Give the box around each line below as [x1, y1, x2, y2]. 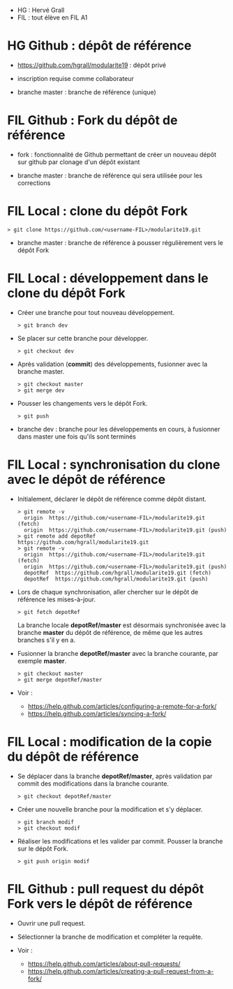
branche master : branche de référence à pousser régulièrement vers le [17, 238, 223, 247]
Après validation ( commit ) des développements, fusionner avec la [17, 360, 208, 368]
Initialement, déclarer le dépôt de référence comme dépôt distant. [17, 494, 207, 503]
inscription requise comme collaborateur [17, 74, 135, 82]
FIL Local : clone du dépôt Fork [7, 203, 188, 219]
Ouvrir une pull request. [17, 918, 86, 928]
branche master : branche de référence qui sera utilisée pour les [17, 171, 203, 180]
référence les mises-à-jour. [17, 595, 96, 603]
